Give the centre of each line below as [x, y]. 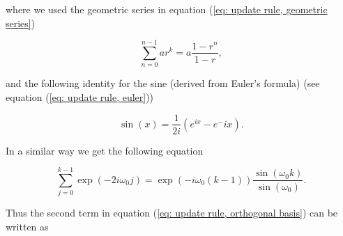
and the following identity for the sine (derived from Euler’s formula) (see [163, 83]
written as [27, 226]
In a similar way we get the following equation [105, 150]
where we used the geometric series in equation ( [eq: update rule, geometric [167, 9]
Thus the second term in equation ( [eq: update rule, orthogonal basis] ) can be [172, 213]
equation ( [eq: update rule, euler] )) [80, 96]
